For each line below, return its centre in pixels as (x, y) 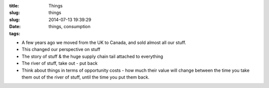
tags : (15, 33)
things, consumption (69, 27)
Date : (15, 27)
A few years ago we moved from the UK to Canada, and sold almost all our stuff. (104, 43)
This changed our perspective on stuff (61, 49)
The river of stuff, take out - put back (60, 63)
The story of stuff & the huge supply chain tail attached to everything (92, 56)
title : (14, 6)
